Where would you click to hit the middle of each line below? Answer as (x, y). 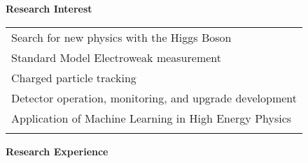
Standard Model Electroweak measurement (117, 57)
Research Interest (49, 8)
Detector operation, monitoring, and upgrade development (154, 98)
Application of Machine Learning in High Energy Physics (152, 118)
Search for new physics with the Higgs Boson (121, 37)
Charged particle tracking (74, 77)
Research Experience (57, 151)
